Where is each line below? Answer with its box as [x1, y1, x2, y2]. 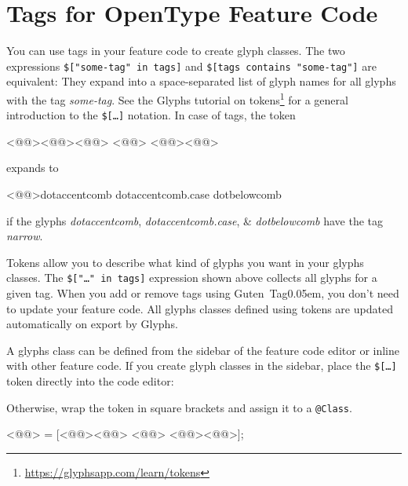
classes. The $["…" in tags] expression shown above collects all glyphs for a [6, 269, 377, 286]
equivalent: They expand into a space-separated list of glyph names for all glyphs [6, 73, 396, 90]
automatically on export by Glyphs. [6, 316, 178, 332]
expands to [6, 159, 59, 176]
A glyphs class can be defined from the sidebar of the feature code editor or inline [6, 342, 400, 358]
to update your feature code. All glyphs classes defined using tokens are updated [6, 300, 393, 316]
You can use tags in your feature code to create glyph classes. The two [6, 42, 345, 59]
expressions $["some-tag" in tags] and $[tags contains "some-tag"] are [6, 57, 377, 74]
